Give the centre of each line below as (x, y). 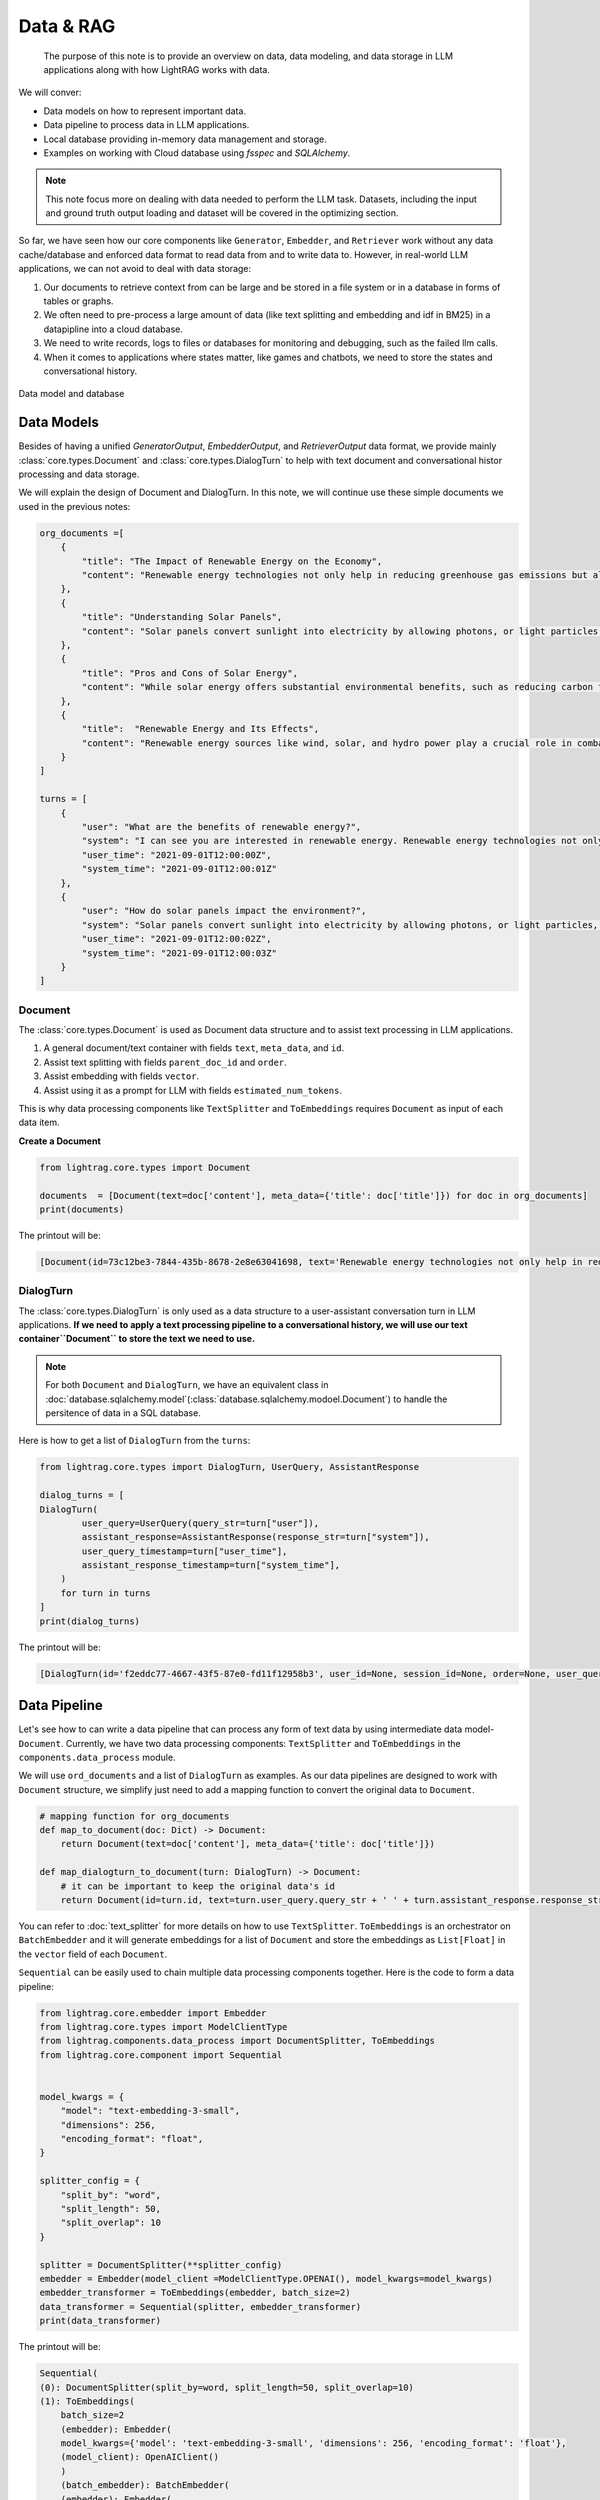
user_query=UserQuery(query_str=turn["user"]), (200, 1523)
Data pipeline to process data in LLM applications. (146, 125)
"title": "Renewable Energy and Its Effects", (200, 729)
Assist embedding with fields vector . (121, 1076)
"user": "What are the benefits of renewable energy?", (221, 827)
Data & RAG (67, 26)
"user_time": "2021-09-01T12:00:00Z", (176, 854)
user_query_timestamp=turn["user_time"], (184, 1551)
